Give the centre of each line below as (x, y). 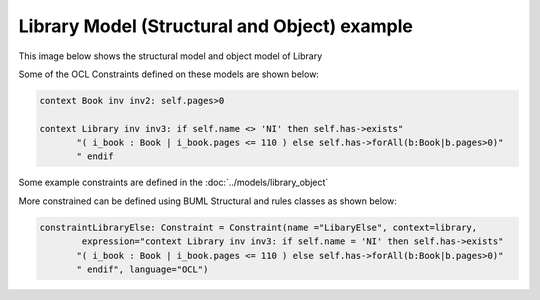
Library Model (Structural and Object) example (216, 26)
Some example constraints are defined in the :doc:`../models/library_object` (173, 182)
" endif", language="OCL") (142, 269)
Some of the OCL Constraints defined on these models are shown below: (169, 74)
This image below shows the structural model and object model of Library (170, 56)
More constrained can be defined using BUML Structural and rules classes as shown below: (207, 201)
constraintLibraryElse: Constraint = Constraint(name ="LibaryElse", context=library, (258, 227)
